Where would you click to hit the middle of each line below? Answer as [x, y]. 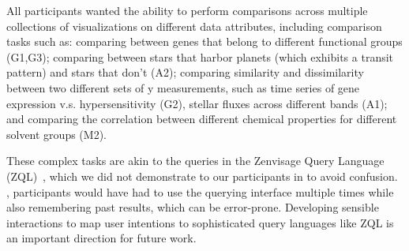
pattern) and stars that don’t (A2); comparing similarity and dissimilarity [185, 72]
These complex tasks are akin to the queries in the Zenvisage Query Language [195, 161]
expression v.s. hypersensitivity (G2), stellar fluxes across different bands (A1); [197, 103]
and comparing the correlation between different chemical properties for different [202, 119]
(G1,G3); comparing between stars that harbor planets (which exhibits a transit [200, 56]
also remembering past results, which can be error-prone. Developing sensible [193, 207]
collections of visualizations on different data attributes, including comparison [194, 26]
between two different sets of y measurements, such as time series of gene [183, 87]
